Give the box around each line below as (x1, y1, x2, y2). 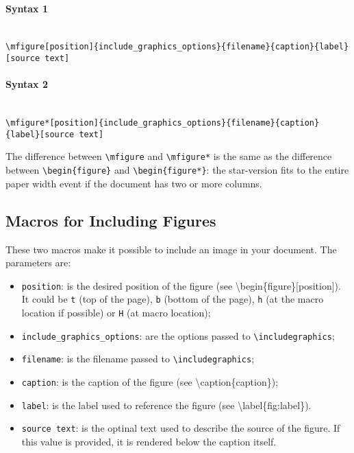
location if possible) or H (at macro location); (21, 305, 211, 320)
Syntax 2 (5, 77, 48, 91)
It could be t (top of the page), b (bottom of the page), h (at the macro (21, 292, 324, 306)
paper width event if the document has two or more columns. (5, 176, 262, 190)
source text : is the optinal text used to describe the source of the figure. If (21, 421, 340, 435)
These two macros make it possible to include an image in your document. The (5, 242, 337, 256)
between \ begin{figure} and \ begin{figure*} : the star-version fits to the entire (5, 163, 349, 177)
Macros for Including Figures (5, 209, 216, 231)
